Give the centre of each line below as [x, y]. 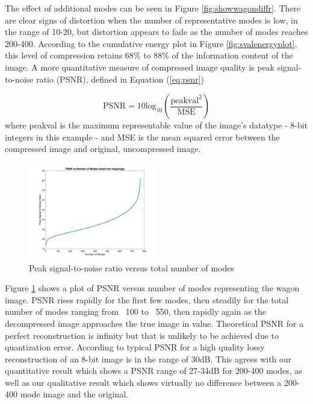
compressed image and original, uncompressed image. [103, 149]
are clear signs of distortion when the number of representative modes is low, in [151, 20]
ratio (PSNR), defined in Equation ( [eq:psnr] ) [120, 79]
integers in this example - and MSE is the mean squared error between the [142, 137]
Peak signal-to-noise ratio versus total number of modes [132, 267]
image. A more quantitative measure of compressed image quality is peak [140, 67]
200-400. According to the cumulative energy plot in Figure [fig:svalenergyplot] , [151, 43]
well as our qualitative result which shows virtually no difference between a [143, 382]
